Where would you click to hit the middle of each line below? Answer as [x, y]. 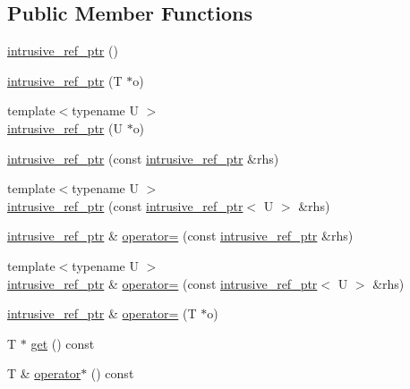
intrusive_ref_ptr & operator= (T [102, 313]
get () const [63, 343]
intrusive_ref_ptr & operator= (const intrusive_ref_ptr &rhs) [180, 236]
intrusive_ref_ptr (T [65, 80]
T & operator [44, 373]
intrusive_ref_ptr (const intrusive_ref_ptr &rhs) [143, 158]
